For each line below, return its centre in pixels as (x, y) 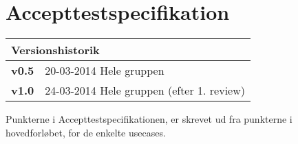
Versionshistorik (55, 50)
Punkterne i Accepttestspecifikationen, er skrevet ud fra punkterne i (149, 119)
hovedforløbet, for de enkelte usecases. (86, 132)
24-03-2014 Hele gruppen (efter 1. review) (145, 91)
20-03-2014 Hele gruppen (105, 71)
